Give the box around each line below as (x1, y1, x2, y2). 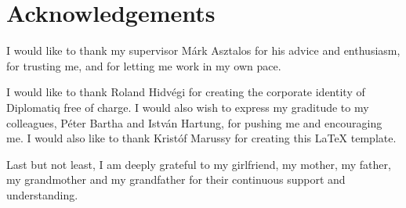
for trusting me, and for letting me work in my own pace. (6, 57, 281, 74)
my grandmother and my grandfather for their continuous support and (6, 171, 346, 188)
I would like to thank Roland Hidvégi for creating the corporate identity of (6, 84, 365, 100)
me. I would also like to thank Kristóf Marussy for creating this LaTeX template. (6, 130, 397, 146)
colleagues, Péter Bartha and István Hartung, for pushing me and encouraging (6, 114, 382, 131)
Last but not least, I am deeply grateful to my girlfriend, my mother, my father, (6, 156, 391, 172)
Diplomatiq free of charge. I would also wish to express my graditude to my (6, 99, 369, 115)
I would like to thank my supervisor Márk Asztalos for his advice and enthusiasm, (6, 42, 401, 59)
